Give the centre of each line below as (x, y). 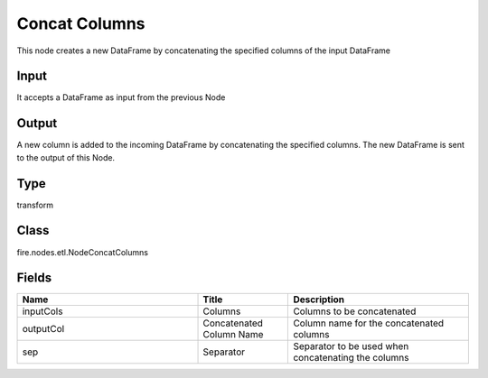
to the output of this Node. (66, 157)
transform (35, 205)
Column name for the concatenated (369, 323)
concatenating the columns (351, 358)
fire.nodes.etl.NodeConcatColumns (83, 252)
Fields (34, 278)
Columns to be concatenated (355, 311)
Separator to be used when (351, 346)
